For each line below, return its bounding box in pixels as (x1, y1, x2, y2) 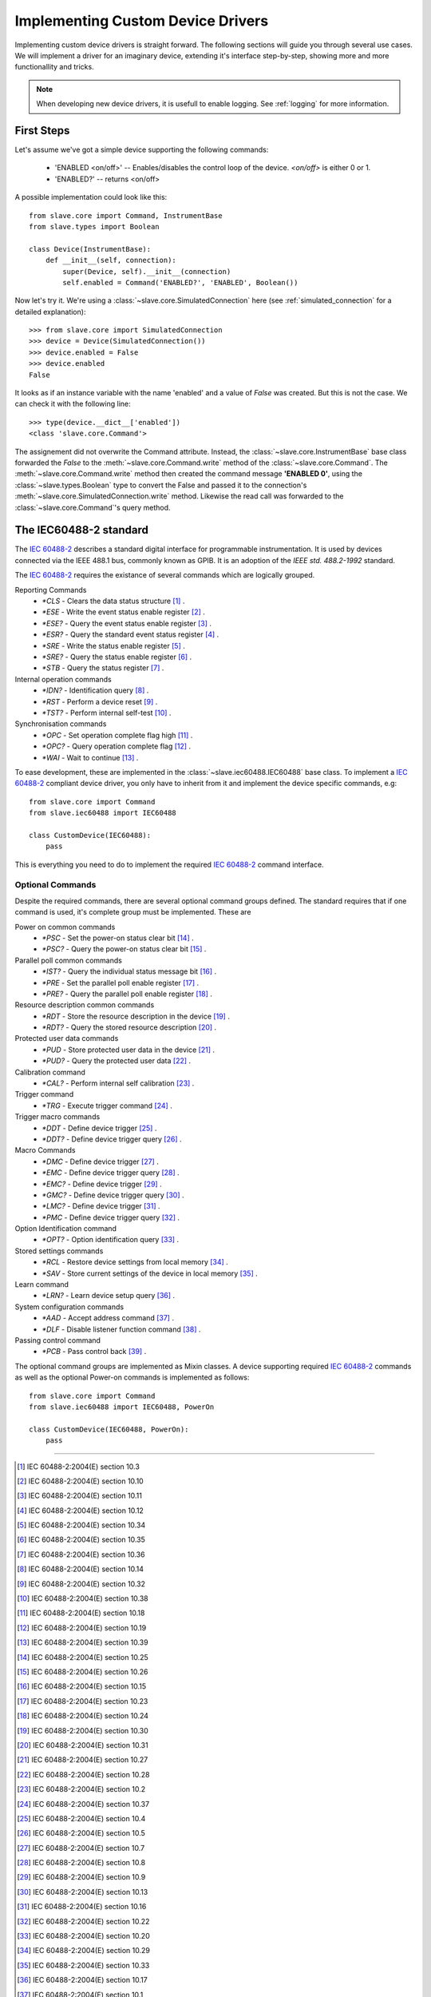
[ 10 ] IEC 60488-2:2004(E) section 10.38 (17, 1594, 149, 1603)
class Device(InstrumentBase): (29, 244, 152, 253)
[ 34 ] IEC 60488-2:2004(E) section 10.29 (17, 1946, 151, 1955)
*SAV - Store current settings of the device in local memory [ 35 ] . (42, 1268, 259, 1278)
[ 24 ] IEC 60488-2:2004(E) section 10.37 (17, 1799, 150, 1808)
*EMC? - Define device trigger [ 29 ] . (42, 1179, 163, 1189)
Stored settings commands (14, 1246, 104, 1256)
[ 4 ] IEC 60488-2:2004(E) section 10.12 (17, 1506, 144, 1515)
